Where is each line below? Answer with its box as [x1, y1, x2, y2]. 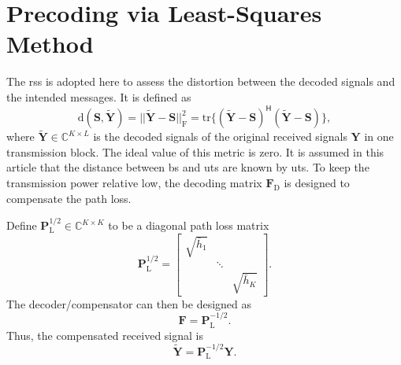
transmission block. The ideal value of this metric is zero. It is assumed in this [6, 143, 384, 160]
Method [6, 28, 94, 60]
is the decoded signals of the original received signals [93, 128, 347, 145]
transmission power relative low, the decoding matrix [6, 175, 262, 190]
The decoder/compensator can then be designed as [6, 295, 252, 312]
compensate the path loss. [6, 190, 132, 206]
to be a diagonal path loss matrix [108, 217, 269, 233]
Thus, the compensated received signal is [6, 326, 203, 343]
